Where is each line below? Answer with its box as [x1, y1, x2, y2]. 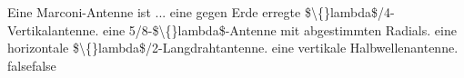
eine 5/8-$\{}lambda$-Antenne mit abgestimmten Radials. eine [103, 20, 457, 39]
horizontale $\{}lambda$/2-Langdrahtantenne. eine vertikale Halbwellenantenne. [7, 38, 459, 57]
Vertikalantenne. [7, 20, 99, 39]
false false [7, 55, 56, 74]
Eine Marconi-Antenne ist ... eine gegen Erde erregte [7, 3, 301, 21]
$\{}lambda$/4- [304, 3, 395, 21]
